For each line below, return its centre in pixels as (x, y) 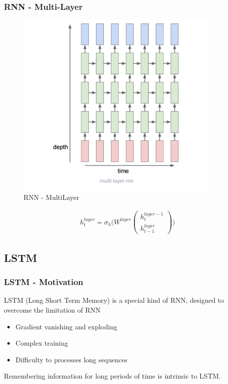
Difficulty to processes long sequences (71, 359)
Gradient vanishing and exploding (66, 326)
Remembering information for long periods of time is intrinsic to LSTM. (113, 376)
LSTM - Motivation (44, 282)
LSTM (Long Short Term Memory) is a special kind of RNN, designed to (114, 300)
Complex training (42, 343)
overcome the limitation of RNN (52, 310)
